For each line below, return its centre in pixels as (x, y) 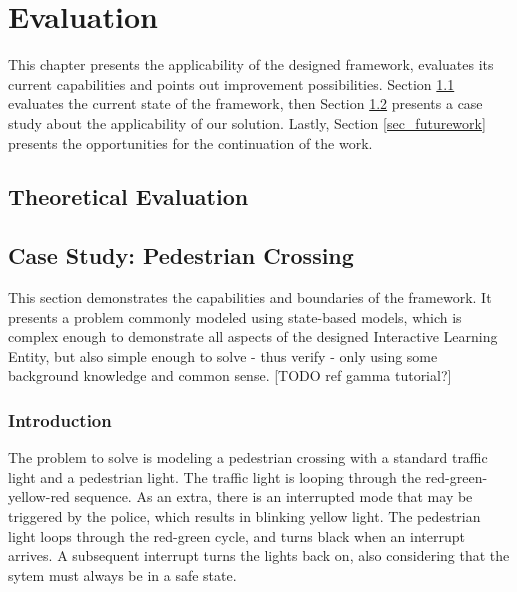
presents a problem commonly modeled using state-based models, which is (235, 316)
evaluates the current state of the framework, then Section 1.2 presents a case (245, 103)
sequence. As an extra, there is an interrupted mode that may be (273, 496)
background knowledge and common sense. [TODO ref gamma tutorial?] (230, 375)
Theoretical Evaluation (128, 196)
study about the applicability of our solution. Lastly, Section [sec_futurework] (247, 122)
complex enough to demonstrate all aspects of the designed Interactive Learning (253, 336)
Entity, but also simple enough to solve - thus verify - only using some (223, 355)
